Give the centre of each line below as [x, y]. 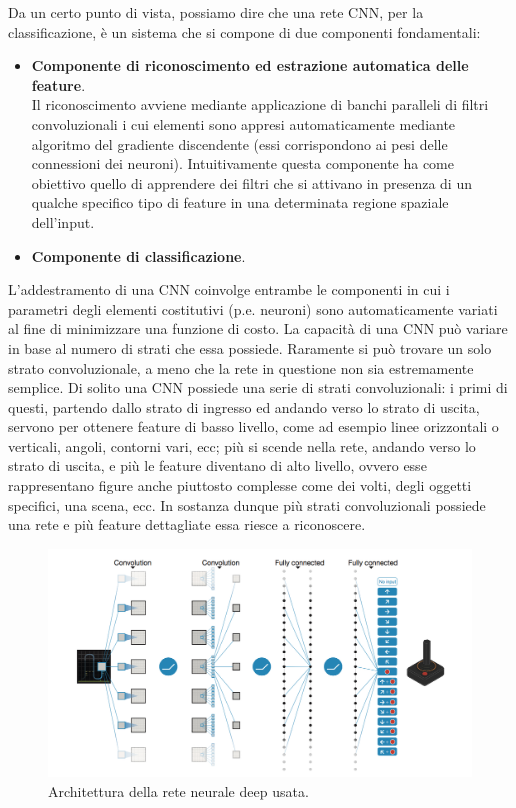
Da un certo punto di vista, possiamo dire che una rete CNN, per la [216, 12]
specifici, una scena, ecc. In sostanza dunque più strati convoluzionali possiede [247, 504]
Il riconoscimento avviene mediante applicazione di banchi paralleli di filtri [260, 104]
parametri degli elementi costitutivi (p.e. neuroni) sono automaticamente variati [253, 308]
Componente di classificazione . [138, 255]
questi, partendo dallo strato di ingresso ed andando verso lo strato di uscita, [244, 406]
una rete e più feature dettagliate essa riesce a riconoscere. [187, 524]
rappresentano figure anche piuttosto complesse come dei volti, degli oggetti [240, 485]
